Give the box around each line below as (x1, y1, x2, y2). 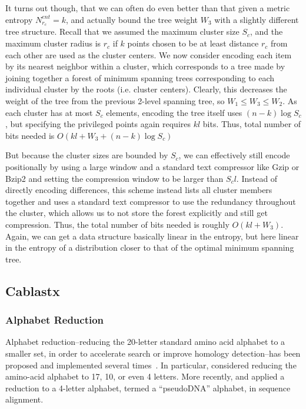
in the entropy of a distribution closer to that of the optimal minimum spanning (5, 241, 294, 254)
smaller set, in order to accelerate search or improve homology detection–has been (5, 347, 301, 359)
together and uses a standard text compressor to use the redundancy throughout (5, 195, 296, 207)
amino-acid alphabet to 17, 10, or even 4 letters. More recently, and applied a (5, 370, 285, 383)
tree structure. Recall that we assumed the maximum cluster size (5, 25, 240, 38)
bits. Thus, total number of (202, 118, 301, 130)
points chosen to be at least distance (127, 37, 259, 49)
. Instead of (236, 172, 278, 184)
